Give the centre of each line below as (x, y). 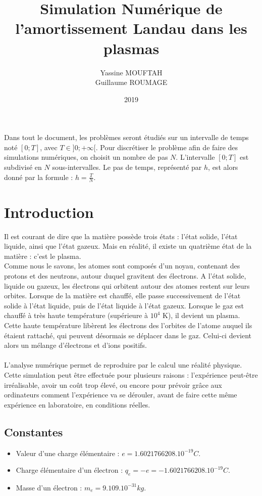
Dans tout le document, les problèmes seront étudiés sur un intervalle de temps (126, 137)
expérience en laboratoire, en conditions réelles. (77, 404)
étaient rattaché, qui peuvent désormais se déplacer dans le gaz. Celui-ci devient (128, 335)
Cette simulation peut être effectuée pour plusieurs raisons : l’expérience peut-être (131, 374)
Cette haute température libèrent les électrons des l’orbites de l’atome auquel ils (128, 325)
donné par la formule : (39, 177)
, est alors (223, 167)
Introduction (49, 212)
